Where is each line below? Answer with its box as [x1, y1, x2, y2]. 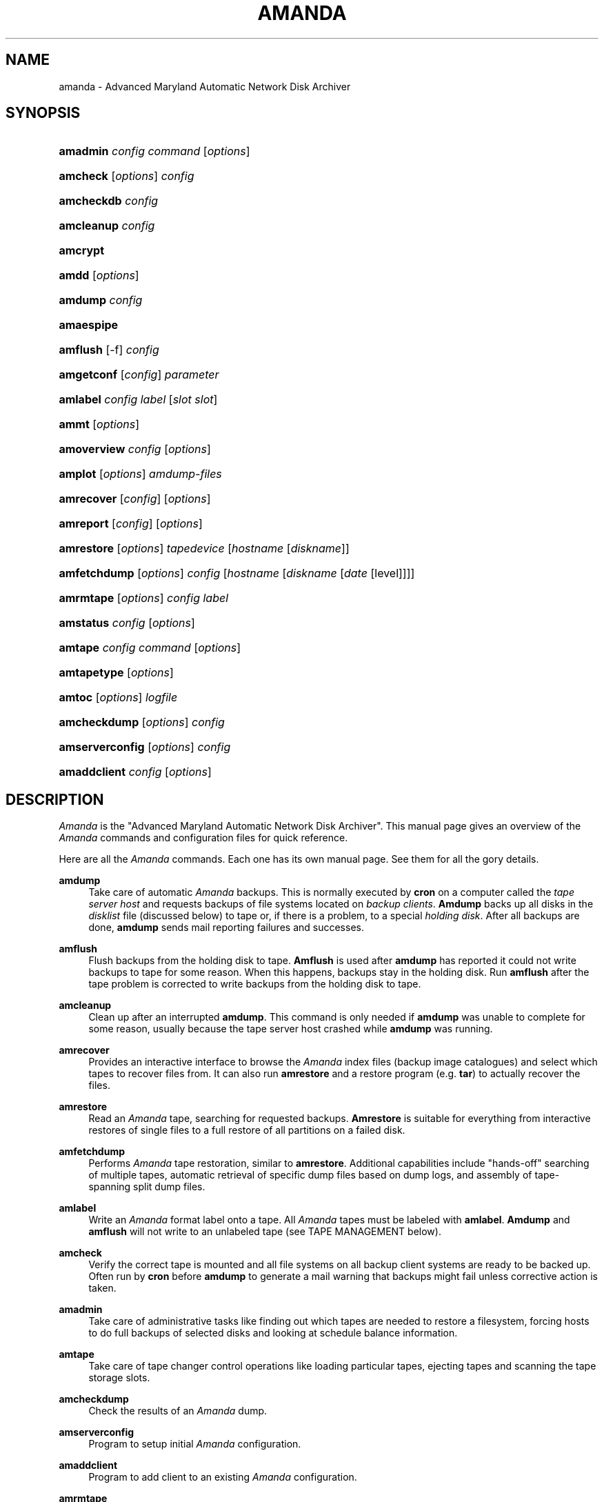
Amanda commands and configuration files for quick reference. [59, 832, 348, 844]
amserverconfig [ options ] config [59, 740, 231, 754]
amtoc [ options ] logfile [59, 690, 178, 705]
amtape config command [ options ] [59, 641, 241, 655]
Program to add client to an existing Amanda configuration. [88, 1471, 357, 1483]
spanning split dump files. [88, 1181, 205, 1193]
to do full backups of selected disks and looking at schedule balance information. [88, 1327, 458, 1339]
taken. [88, 1282, 117, 1294]
